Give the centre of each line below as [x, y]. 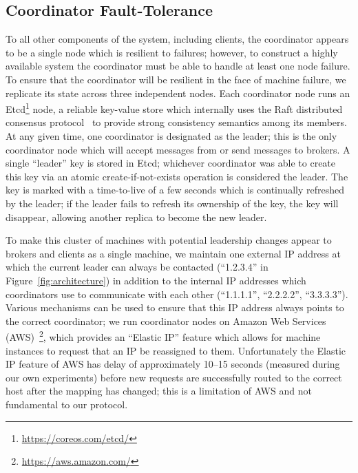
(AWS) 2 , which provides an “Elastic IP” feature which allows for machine [163, 336]
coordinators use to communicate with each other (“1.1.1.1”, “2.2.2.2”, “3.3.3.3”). [177, 294]
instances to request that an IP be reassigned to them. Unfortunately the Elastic [176, 350]
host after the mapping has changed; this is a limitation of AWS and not [159, 391]
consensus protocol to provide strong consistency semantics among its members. [176, 122]
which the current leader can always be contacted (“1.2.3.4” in [137, 267]
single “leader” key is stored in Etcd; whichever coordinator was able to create [171, 163]
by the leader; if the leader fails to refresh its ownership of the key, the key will [172, 203]
